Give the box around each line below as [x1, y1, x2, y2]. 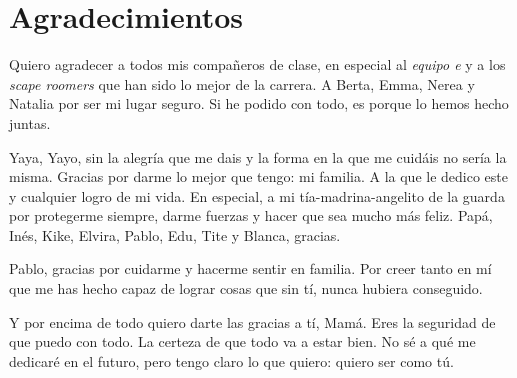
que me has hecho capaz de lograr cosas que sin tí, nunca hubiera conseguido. [9, 278, 483, 299]
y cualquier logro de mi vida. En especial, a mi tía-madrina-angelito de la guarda [9, 185, 505, 206]
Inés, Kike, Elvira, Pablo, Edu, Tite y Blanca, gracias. [9, 224, 341, 245]
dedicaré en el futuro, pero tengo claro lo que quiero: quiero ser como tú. [9, 350, 454, 371]
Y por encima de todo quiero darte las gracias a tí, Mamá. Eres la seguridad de [9, 311, 496, 332]
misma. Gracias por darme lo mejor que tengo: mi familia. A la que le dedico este [9, 166, 508, 187]
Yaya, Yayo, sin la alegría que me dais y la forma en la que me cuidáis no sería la [9, 146, 507, 167]
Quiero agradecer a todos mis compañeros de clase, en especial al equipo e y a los [9, 54, 506, 75]
